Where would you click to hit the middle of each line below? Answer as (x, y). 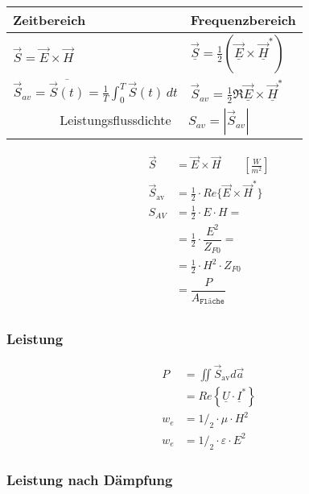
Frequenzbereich (243, 20)
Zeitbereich (49, 20)
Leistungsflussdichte (115, 120)
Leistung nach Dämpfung (90, 479)
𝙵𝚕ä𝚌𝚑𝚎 (212, 302)
